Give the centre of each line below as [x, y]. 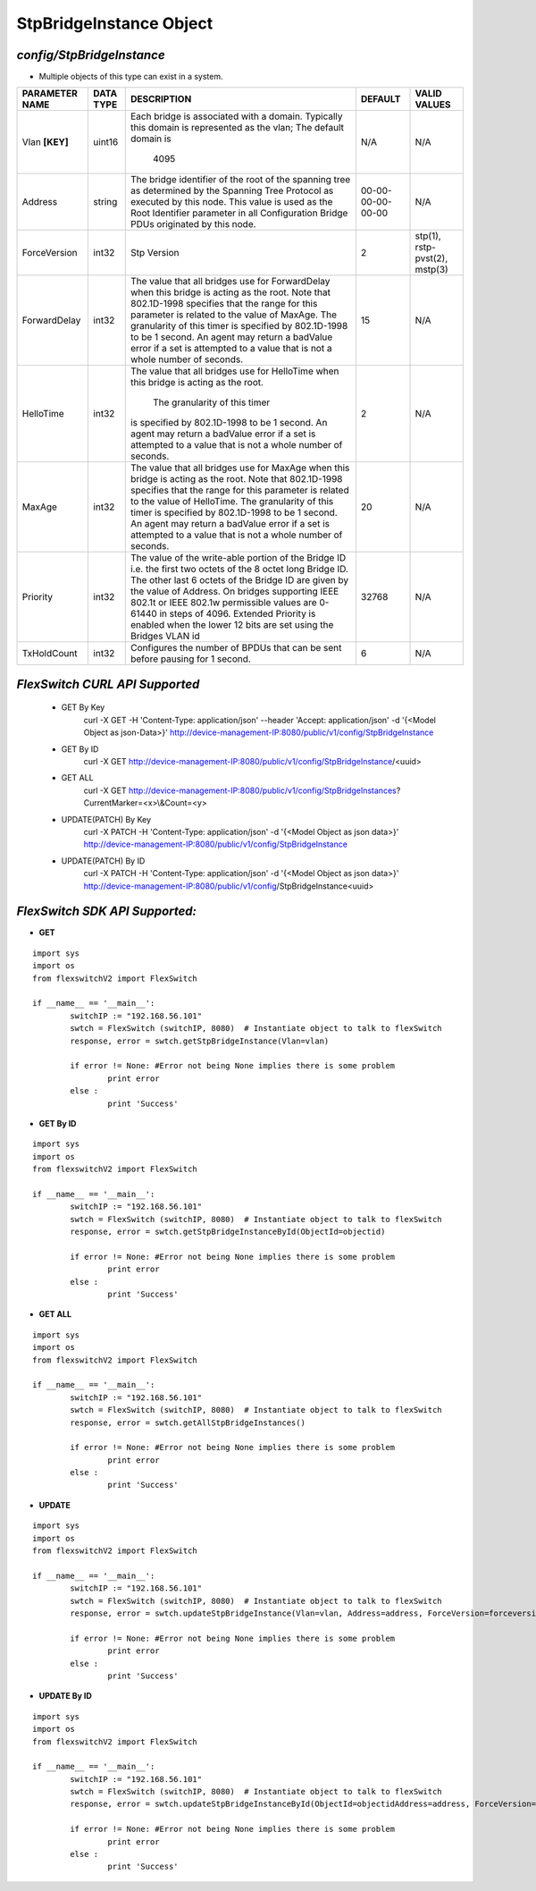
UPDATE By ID [66, 1696]
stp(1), [428, 236]
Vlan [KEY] [45, 142]
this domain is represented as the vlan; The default [237, 128]
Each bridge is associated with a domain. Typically [236, 116]
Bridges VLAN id [165, 637]
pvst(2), [431, 258]
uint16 [106, 142]
